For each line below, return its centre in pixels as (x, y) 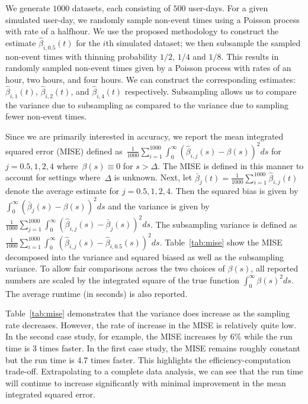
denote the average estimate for (62, 191)
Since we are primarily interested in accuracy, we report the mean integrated (145, 136)
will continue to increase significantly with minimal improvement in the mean (146, 382)
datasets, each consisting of (121, 8)
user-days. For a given (228, 8)
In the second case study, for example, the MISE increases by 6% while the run (149, 336)
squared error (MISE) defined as (64, 151)
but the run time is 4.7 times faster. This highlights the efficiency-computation (148, 359)
